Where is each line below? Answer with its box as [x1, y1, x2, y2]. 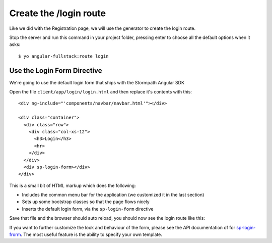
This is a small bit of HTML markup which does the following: [9, 182, 136, 188]
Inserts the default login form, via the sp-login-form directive [22, 206, 154, 212]
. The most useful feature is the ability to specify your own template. [21, 231, 162, 237]
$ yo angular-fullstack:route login [18, 53, 109, 59]
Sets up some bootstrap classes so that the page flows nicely [22, 199, 150, 205]
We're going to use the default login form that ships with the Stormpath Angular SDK [9, 79, 185, 85]
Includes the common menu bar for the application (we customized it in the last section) [22, 192, 205, 198]
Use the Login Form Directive [9, 66, 102, 75]
